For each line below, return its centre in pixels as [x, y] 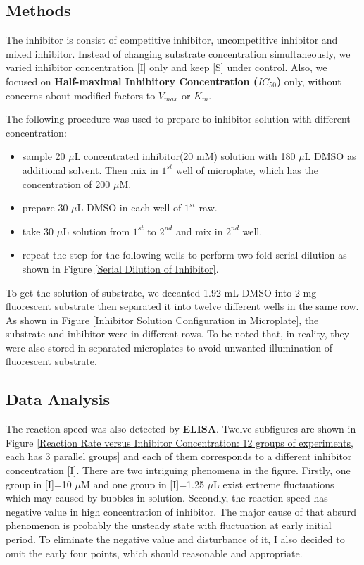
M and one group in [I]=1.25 [142, 484]
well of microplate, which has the [247, 169]
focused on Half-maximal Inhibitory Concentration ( [132, 81]
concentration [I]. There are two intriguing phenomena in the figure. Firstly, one [178, 470]
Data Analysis [58, 399]
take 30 [38, 231]
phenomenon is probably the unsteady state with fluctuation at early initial [169, 525]
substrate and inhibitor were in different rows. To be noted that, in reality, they [178, 334]
